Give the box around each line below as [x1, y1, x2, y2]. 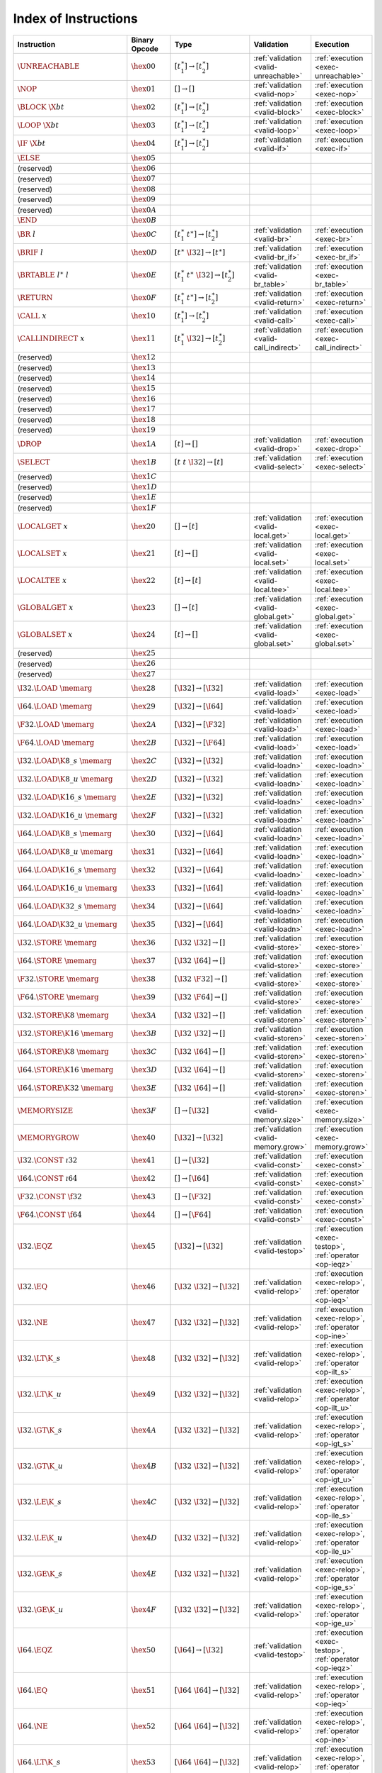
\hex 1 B [131, 457, 157, 467]
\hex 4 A [131, 1425, 157, 1435]
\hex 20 [131, 521, 156, 531]
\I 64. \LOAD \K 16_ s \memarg [17, 865, 117, 874]
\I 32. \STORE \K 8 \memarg [17, 1011, 110, 1020]
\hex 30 [131, 828, 156, 838]
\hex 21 [131, 548, 156, 558]
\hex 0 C [131, 230, 157, 239]
